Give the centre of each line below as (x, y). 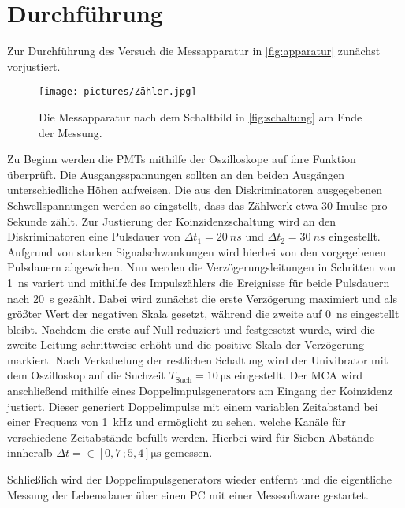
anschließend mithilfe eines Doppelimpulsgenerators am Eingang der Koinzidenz (200, 391)
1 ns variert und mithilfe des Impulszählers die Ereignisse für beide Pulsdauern (199, 282)
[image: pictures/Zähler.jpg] (118, 92)
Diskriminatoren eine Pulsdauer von (94, 236)
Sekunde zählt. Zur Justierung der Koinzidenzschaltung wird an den (172, 220)
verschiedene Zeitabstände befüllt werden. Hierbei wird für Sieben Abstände (191, 437)
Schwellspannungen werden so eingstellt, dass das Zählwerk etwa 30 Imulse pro (197, 205)
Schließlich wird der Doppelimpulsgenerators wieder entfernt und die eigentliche (199, 479)
